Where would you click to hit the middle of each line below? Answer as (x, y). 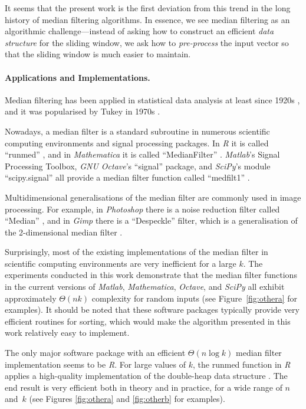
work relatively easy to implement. (67, 333)
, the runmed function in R (242, 364)
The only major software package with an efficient (95, 353)
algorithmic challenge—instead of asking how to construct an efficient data (139, 31)
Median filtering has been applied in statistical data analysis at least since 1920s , (152, 99)
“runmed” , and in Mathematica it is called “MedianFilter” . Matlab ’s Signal (142, 154)
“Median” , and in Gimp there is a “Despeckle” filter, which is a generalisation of (151, 220)
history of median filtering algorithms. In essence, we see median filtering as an (147, 19)
